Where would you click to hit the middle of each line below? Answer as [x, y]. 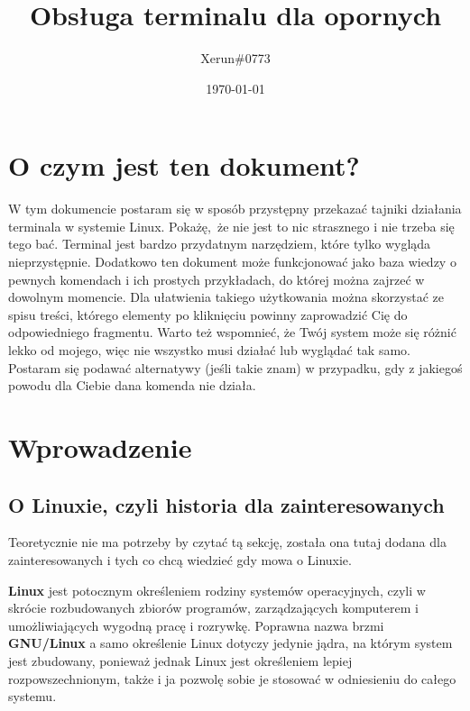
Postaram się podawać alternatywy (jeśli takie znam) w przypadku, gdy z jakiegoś [235, 367]
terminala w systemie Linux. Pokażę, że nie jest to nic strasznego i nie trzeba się [231, 226]
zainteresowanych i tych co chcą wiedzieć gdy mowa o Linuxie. [180, 559]
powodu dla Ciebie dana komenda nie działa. [132, 385]
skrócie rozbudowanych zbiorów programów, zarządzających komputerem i [213, 608]
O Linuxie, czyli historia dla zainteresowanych [226, 504]
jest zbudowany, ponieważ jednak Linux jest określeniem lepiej [180, 660]
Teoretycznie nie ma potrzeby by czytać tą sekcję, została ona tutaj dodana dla [227, 542]
